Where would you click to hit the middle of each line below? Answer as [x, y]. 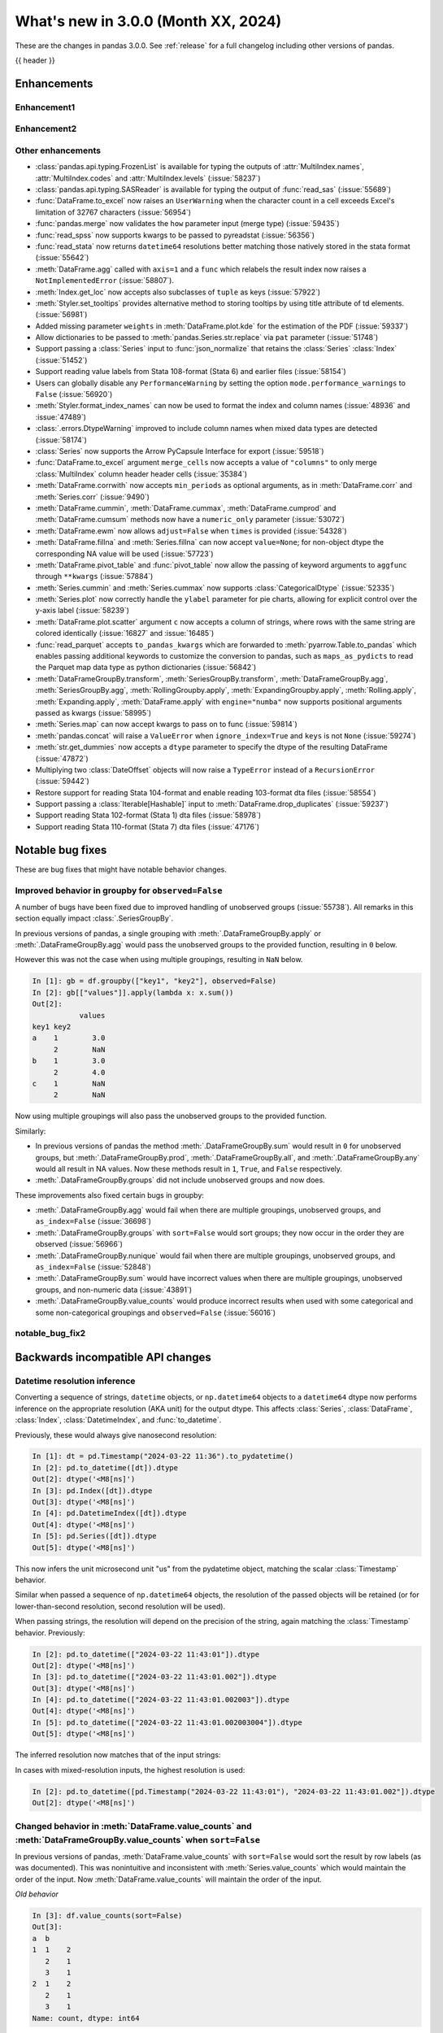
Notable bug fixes [61, 850]
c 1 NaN [69, 1083]
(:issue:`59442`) [62, 781]
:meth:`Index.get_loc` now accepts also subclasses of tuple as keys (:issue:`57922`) [178, 292]
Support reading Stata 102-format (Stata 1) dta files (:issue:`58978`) [148, 815]
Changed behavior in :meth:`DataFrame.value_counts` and [133, 1826]
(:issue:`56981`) [61, 315]
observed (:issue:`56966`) [79, 1244]
